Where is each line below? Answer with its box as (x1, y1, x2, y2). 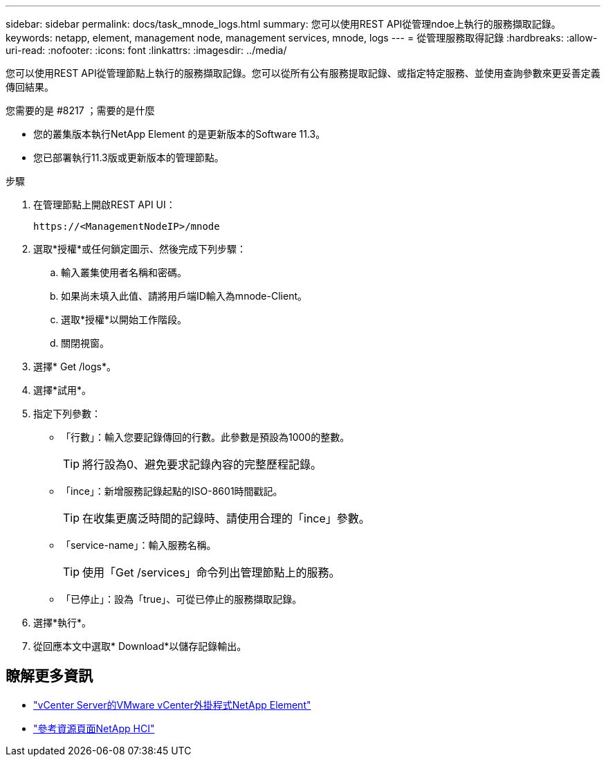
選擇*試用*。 (33, 384, 92, 396)
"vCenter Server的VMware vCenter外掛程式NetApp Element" (33, 698, 311, 711)
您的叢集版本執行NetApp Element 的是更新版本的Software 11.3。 (33, 128, 326, 140)
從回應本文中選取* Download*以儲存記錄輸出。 (33, 640, 247, 652)
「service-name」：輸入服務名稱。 (61, 539, 217, 551)
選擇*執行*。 (33, 617, 92, 628)
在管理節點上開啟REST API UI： (33, 199, 176, 210)
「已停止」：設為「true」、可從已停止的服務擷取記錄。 (61, 593, 302, 605)
